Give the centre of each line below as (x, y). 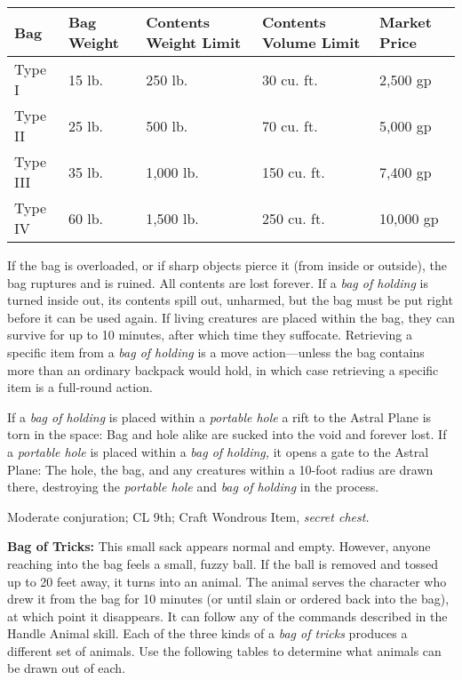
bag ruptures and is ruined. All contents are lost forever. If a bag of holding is (218, 282)
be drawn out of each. (67, 668)
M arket (406, 22)
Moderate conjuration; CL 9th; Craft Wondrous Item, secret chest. (188, 516)
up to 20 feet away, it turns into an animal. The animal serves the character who (227, 581)
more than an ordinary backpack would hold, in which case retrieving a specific (223, 369)
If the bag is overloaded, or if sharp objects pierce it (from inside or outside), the (227, 265)
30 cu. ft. (290, 79)
